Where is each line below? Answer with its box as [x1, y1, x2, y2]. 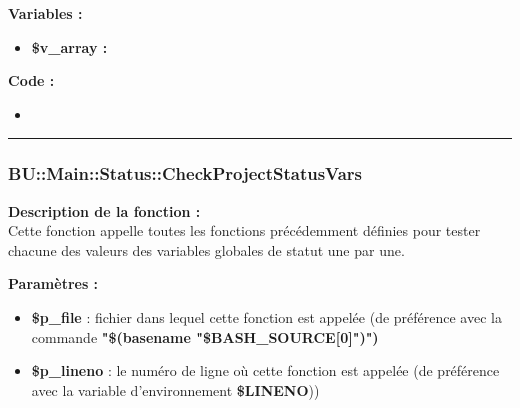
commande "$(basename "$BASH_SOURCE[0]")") [31, 326, 379, 347]
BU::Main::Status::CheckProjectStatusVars [8, 161, 363, 186]
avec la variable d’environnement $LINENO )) [31, 379, 320, 400]
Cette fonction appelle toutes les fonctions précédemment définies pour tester [8, 220, 481, 241]
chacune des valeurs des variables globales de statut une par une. [8, 239, 405, 260]
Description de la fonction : [8, 200, 201, 221]
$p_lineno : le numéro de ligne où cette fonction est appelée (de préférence [31, 360, 500, 381]
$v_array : [31, 36, 108, 57]
